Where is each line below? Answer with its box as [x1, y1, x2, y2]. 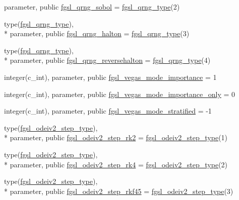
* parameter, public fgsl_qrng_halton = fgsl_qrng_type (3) [4, 28, 190, 39]
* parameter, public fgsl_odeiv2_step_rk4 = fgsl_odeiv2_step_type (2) [4, 159, 228, 169]
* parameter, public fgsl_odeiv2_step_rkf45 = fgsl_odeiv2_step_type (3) [4, 185, 233, 196]
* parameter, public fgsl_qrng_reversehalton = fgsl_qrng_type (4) [4, 55, 211, 65]
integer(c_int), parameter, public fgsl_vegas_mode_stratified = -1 [4, 106, 212, 116]
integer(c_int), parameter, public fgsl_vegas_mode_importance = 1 [4, 71, 217, 82]
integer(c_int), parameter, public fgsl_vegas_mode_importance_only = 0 [4, 88, 235, 99]
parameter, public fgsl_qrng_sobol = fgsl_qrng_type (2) [4, 2, 180, 12]
